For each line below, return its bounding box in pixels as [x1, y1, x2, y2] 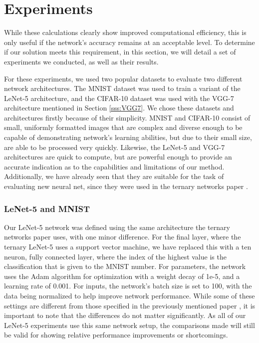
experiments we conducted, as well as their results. [4, 56, 159, 66]
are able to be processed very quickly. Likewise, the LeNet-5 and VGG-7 [4, 141, 225, 152]
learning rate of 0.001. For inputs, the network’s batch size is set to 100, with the [4, 280, 252, 291]
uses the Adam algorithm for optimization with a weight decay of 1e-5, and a [4, 270, 240, 281]
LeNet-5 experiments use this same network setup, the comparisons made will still [4, 319, 255, 330]
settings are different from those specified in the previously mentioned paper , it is [4, 300, 256, 310]
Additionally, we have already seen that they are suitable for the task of [4, 171, 224, 181]
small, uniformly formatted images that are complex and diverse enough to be [4, 122, 243, 132]
